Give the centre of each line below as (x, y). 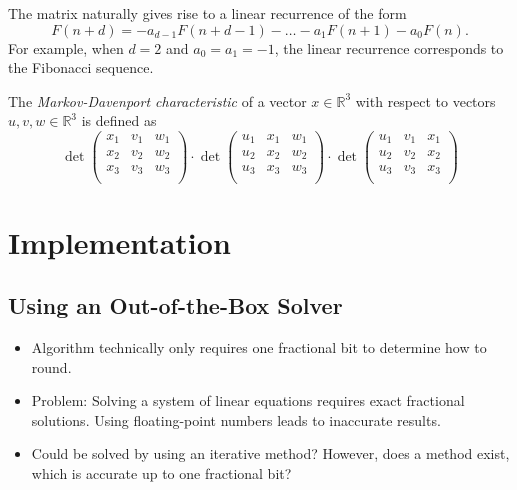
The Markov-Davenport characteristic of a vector (157, 100)
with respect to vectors (425, 100)
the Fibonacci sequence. (81, 67)
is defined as (119, 120)
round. (51, 366)
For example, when (66, 47)
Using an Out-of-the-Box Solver (175, 305)
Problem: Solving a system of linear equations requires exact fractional (248, 400)
